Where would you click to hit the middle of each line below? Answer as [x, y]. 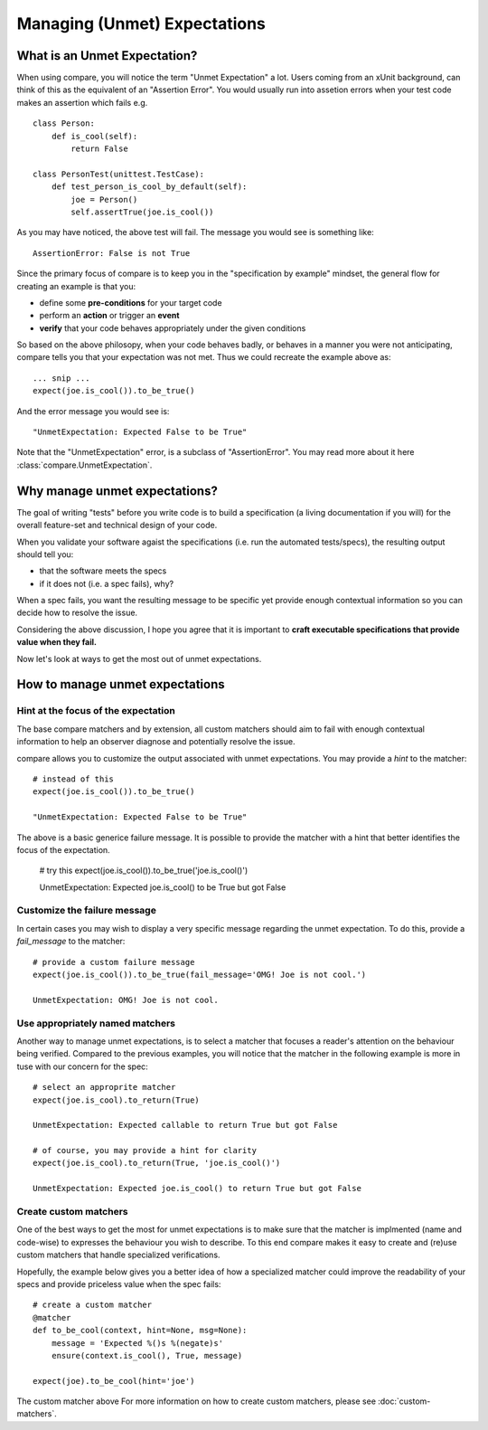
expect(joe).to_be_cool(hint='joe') [114, 1381]
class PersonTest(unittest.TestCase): [119, 174]
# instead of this [74, 779]
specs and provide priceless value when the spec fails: [119, 1283]
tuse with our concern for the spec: [82, 1066]
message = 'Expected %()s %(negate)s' [137, 1343]
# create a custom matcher [93, 1305]
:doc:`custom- [404, 1401]
